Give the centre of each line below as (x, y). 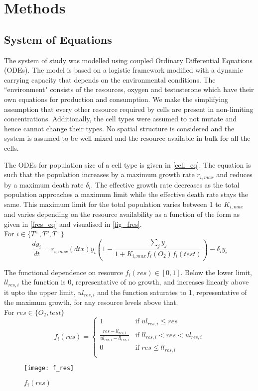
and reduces (234, 174)
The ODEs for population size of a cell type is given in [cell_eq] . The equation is (128, 164)
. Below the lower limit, (216, 272)
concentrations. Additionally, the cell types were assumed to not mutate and (121, 119)
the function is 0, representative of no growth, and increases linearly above (135, 282)
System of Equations (58, 39)
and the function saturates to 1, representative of (172, 292)
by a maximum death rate (44, 184)
